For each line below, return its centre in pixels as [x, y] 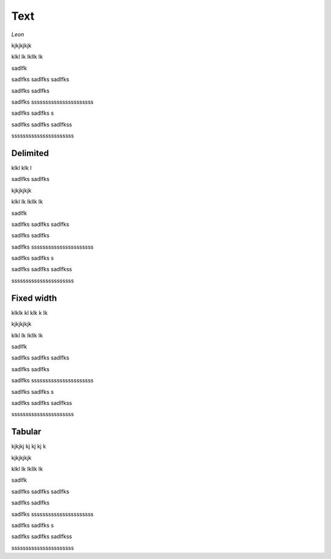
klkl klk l [21, 168]
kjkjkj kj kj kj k [29, 446]
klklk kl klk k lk [30, 312]
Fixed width [34, 298]
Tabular [26, 432]
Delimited [30, 153]
